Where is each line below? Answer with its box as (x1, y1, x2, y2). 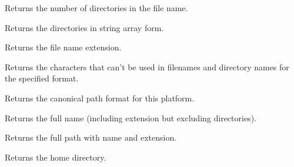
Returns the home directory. (5, 151, 106, 163)
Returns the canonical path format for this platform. (5, 91, 195, 104)
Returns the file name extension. (5, 41, 122, 53)
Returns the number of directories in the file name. (5, 2, 188, 13)
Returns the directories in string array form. (5, 21, 164, 33)
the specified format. (5, 72, 79, 84)
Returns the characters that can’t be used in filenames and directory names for (5, 60, 289, 73)
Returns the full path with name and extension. (5, 131, 177, 144)
